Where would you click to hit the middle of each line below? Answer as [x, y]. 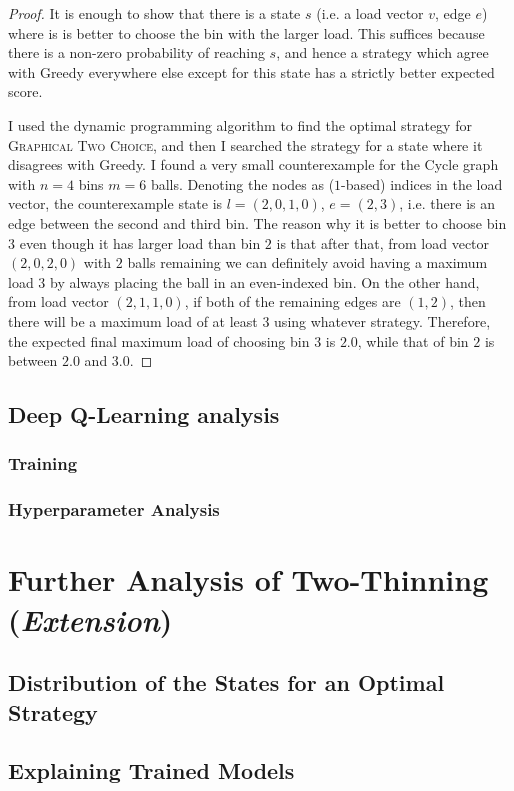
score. [25, 91]
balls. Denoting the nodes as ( [242, 183]
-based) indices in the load [422, 183]
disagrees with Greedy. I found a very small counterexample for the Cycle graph [253, 164]
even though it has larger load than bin [140, 242]
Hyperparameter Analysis [114, 509]
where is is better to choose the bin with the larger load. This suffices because [246, 32]
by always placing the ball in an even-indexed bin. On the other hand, [265, 281]
